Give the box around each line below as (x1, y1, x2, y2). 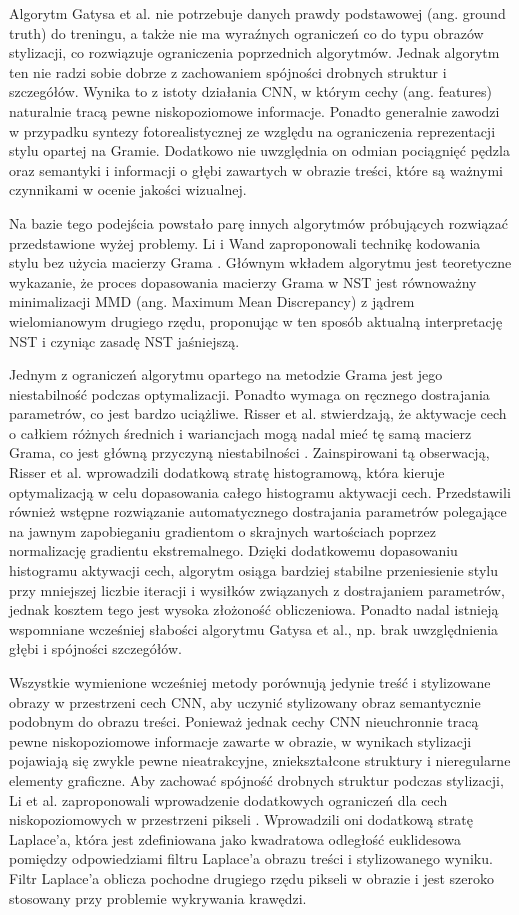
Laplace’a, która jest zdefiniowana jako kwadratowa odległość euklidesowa (9, 828, 462, 849)
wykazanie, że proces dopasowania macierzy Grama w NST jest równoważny (9, 271, 477, 292)
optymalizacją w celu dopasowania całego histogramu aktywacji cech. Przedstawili (9, 481, 511, 502)
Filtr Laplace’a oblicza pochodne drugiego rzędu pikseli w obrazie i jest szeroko (9, 867, 494, 888)
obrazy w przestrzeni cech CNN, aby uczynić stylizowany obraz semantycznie (9, 691, 481, 712)
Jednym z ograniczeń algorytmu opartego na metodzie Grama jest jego (9, 364, 443, 385)
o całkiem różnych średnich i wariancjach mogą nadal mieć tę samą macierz (9, 422, 472, 443)
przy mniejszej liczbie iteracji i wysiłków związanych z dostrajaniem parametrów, (9, 579, 505, 600)
